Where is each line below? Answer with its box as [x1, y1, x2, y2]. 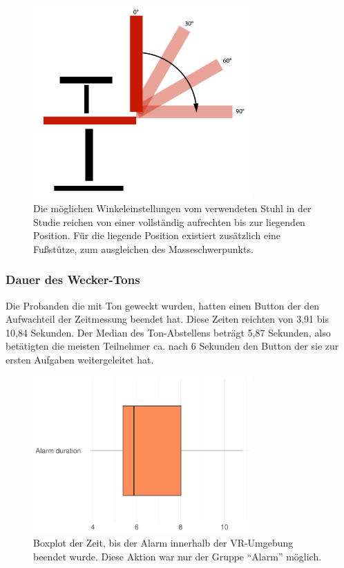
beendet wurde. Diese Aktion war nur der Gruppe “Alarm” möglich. [33, 549, 322, 563]
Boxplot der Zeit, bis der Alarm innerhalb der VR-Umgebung [33, 536, 294, 550]
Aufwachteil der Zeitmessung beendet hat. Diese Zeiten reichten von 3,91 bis [6, 312, 329, 326]
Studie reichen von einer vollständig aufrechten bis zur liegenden [33, 214, 305, 229]
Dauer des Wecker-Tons [6, 271, 140, 288]
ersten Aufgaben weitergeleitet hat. [6, 352, 154, 367]
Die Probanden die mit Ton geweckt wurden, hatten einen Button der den [6, 298, 320, 312]
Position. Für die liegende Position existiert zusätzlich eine [33, 228, 281, 243]
